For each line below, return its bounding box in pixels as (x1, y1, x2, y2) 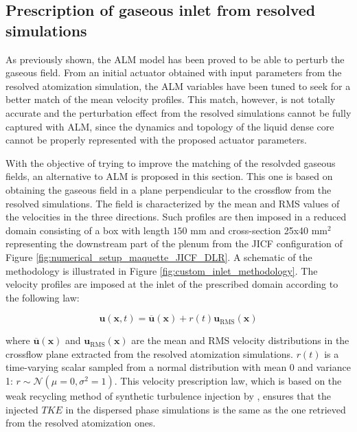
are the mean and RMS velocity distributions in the (131, 333, 349, 348)
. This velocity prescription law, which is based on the (114, 374, 342, 388)
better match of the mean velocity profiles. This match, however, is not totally (5, 92, 336, 106)
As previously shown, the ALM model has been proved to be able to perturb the (5, 52, 345, 66)
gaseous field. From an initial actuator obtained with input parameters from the (5, 65, 342, 80)
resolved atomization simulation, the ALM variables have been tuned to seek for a (5, 78, 351, 93)
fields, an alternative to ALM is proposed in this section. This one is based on (5, 169, 333, 183)
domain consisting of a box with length (5, 223, 170, 237)
